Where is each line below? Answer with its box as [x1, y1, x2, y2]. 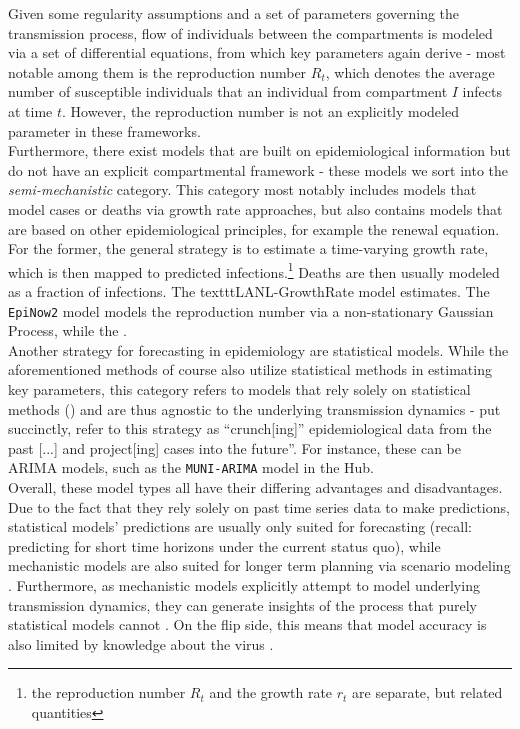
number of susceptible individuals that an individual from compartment [8, 81, 448, 102]
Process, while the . [8, 320, 127, 341]
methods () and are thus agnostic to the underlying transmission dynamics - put [8, 398, 501, 419]
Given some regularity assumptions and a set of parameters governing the [8, 3, 460, 23]
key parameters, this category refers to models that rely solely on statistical [8, 379, 471, 399]
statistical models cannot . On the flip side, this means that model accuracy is [8, 614, 487, 635]
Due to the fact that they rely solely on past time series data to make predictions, [8, 496, 510, 517]
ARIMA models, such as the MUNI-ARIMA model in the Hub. [8, 457, 375, 478]
